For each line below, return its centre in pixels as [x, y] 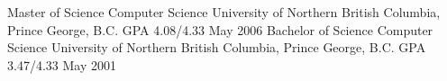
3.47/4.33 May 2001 [62, 64]
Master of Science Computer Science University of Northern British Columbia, [224, 12]
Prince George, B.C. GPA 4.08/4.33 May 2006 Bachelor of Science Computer [220, 29]
